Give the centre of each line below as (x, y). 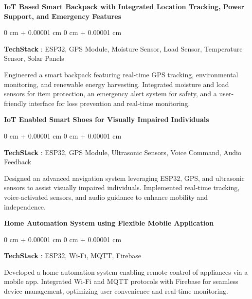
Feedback (18, 162)
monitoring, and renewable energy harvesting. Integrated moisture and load (117, 84)
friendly (15, 103)
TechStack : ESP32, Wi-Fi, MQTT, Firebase (73, 255)
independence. (25, 206)
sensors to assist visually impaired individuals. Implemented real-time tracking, (122, 187)
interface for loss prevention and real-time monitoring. (109, 103)
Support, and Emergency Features (63, 16)
